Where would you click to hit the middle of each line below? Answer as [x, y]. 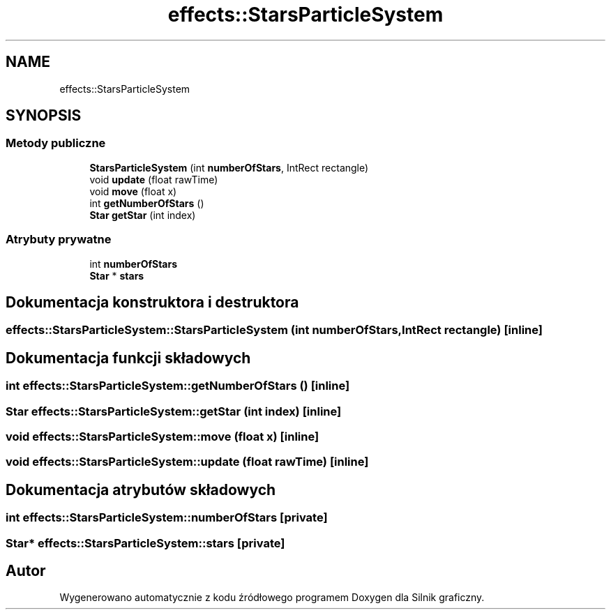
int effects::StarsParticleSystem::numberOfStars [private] [167, 518]
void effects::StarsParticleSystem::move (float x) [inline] [163, 436]
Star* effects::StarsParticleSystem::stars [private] [145, 543]
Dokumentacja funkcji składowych [128, 358]
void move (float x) [133, 191]
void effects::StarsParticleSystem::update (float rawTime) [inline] [187, 462]
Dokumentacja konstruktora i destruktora [152, 302]
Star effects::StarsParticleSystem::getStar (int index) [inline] [174, 411]
